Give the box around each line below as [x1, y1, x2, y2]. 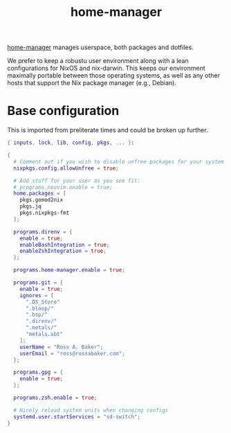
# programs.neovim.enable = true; [13, 184, 113, 191]
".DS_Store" [25, 299, 60, 306]
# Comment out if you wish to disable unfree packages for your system [13, 158, 225, 165]
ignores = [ [19, 292, 54, 299]
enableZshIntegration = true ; [19, 247, 107, 255]
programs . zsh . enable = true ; [13, 394, 98, 401]
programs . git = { [13, 279, 64, 286]
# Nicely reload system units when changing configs [13, 407, 169, 414]
